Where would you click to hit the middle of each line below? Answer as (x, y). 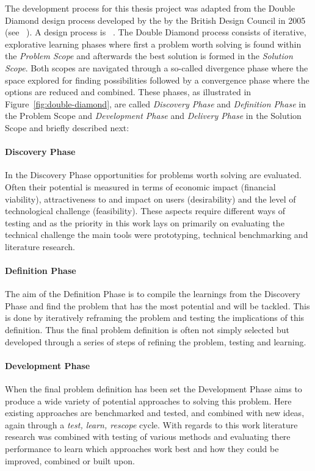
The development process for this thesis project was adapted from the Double (150, 8)
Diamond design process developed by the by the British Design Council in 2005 (155, 20)
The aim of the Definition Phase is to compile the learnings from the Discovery (153, 294)
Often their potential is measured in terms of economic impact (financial (140, 186)
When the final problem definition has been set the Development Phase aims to (154, 389)
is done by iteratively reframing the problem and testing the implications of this (155, 318)
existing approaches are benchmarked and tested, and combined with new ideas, (155, 413)
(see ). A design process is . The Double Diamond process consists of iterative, (156, 32)
